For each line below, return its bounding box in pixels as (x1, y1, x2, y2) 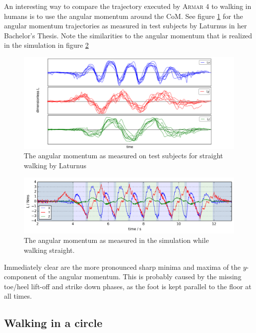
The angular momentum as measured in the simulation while (24, 235, 209, 245)
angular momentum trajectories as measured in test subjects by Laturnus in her (4, 20, 247, 31)
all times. (4, 291, 32, 301)
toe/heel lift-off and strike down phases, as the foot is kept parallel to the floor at (4, 281, 252, 291)
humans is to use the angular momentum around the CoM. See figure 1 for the (4, 10, 243, 21)
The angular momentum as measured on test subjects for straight (24, 150, 223, 161)
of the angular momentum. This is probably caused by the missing (39, 271, 242, 282)
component (4, 271, 37, 282)
